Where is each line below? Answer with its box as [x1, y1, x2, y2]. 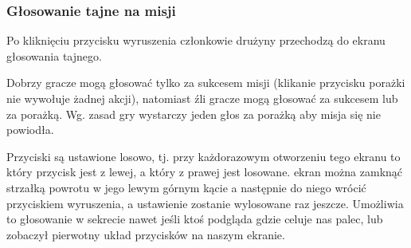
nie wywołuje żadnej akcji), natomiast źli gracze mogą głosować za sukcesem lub [6, 90, 398, 106]
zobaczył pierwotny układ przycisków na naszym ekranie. [6, 226, 285, 242]
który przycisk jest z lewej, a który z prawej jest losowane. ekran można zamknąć [6, 163, 403, 180]
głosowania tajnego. [6, 47, 102, 64]
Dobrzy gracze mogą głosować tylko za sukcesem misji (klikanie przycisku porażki [6, 74, 405, 91]
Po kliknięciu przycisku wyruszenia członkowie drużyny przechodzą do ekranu [6, 32, 386, 49]
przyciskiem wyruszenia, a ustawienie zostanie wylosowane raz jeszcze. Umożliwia [6, 195, 404, 211]
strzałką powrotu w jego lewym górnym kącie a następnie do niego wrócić [6, 179, 366, 195]
